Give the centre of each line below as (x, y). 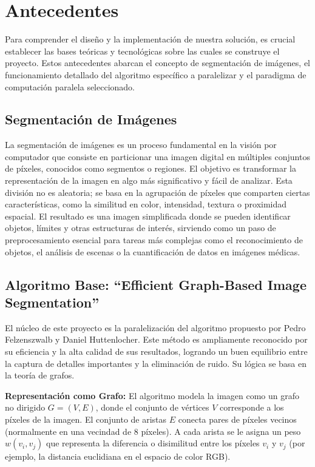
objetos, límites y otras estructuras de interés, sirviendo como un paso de (141, 228)
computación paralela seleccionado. (70, 86)
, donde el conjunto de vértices (152, 407)
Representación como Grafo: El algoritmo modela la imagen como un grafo (152, 395)
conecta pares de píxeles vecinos (237, 419)
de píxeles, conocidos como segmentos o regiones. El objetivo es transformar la (151, 168)
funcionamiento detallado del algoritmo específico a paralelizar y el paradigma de (156, 74)
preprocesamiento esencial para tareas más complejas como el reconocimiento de (154, 240)
